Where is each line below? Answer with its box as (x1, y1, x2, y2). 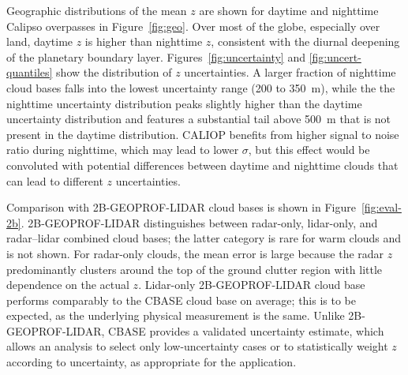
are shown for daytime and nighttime (199, 2, 379, 18)
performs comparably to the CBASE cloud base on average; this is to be (6, 291, 357, 308)
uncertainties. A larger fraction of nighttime (184, 64, 396, 81)
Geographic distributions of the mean (6, 2, 187, 18)
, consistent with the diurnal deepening (211, 33, 400, 50)
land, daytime (6, 33, 73, 50)
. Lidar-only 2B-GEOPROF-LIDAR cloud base (138, 276, 365, 293)
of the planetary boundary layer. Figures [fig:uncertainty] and (6, 48, 305, 65)
